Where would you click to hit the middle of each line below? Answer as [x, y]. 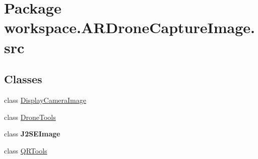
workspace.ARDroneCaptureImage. [130, 27]
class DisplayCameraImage [45, 100]
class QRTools [26, 150]
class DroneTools [30, 117]
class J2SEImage [32, 134]
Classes [23, 79]
